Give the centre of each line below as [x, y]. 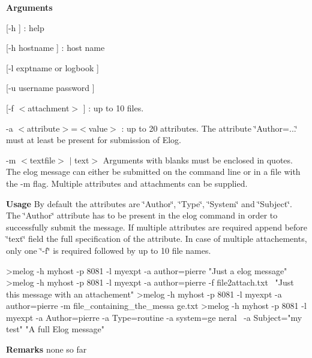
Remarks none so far [46, 349]
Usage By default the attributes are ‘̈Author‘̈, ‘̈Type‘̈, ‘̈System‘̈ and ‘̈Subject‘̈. [149, 203]
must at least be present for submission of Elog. [94, 140]
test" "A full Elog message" [55, 329]
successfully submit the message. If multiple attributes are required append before [157, 227]
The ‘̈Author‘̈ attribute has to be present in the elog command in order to [142, 215]
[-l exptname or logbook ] [52, 67]
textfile [43, 160]
